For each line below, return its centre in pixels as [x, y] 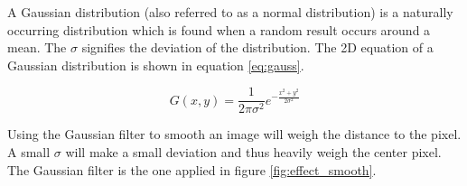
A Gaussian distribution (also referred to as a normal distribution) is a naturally [230, 12]
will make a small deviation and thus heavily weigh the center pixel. [253, 152]
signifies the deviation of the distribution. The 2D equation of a [257, 47]
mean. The [37, 47]
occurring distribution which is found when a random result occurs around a [219, 29]
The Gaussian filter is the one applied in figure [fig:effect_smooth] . [192, 169]
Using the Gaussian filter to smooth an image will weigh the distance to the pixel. [234, 134]
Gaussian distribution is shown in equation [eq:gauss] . [156, 65]
